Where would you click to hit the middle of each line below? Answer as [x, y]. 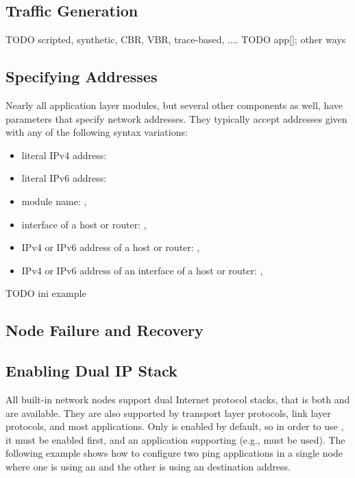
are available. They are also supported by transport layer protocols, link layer [168, 413]
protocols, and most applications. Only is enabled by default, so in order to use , [175, 426]
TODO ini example [46, 293]
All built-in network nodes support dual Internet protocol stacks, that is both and [178, 399]
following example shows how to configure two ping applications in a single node [174, 453]
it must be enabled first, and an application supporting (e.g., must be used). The [175, 439]
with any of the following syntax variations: [97, 132]
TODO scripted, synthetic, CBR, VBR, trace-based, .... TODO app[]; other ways [176, 39]
